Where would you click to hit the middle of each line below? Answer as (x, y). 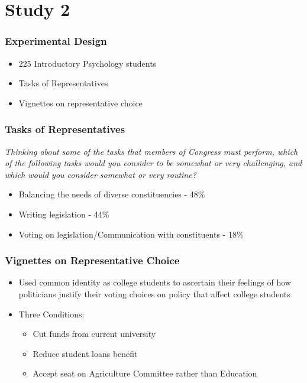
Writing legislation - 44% (64, 214)
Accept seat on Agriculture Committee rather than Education (145, 373)
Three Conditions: (51, 314)
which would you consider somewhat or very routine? (101, 174)
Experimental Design (56, 41)
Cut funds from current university (94, 334)
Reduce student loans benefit (85, 353)
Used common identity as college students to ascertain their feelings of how (155, 282)
